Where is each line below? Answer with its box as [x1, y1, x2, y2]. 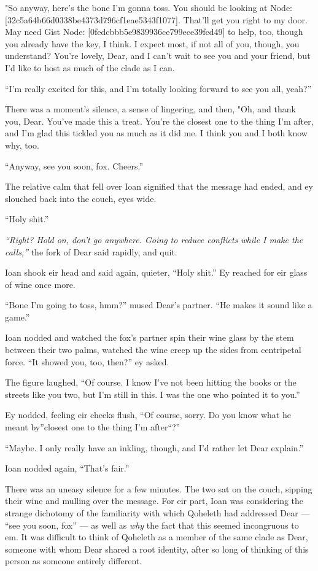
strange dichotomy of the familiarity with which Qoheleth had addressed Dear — [5, 507, 310, 519]
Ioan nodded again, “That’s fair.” [5, 462, 130, 475]
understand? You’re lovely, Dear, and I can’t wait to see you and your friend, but [5, 49, 311, 62]
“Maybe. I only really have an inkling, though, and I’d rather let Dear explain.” [5, 441, 304, 454]
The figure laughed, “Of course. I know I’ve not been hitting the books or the [5, 376, 297, 389]
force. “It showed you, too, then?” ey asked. [5, 355, 169, 368]
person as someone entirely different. [5, 554, 142, 567]
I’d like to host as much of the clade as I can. [5, 61, 175, 74]
